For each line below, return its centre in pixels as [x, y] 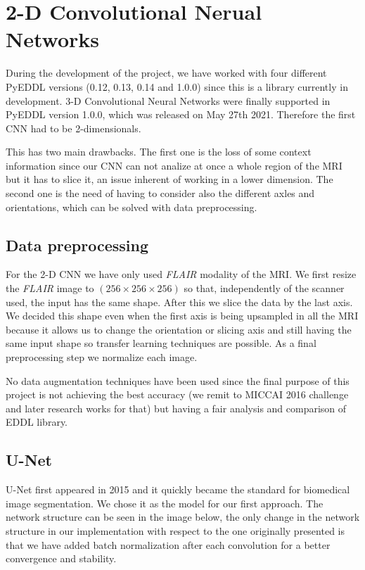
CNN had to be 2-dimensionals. [73, 128]
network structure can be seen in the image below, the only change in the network [183, 517]
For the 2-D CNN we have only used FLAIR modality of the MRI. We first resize [181, 274]
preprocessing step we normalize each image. [102, 357]
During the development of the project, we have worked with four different [166, 73]
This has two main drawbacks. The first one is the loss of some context [159, 152]
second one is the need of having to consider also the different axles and [160, 193]
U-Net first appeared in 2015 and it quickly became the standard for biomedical [178, 489]
